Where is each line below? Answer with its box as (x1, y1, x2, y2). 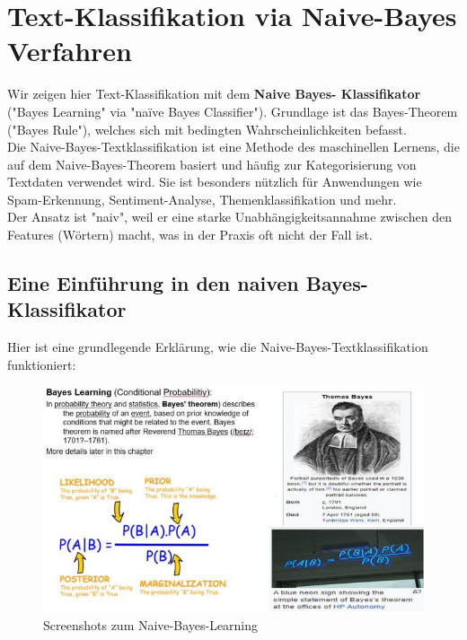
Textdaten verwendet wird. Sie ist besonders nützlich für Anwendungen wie (7, 172, 422, 191)
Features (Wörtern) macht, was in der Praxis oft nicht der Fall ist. (7, 225, 373, 244)
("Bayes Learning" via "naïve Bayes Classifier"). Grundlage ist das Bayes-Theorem (7, 101, 458, 120)
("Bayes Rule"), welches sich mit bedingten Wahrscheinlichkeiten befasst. (7, 119, 407, 138)
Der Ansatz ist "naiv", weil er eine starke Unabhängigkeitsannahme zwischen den (7, 207, 452, 226)
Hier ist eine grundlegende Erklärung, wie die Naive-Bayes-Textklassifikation (7, 338, 428, 356)
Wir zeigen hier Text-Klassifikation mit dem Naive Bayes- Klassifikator (7, 84, 421, 103)
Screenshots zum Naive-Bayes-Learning (43, 616, 259, 635)
